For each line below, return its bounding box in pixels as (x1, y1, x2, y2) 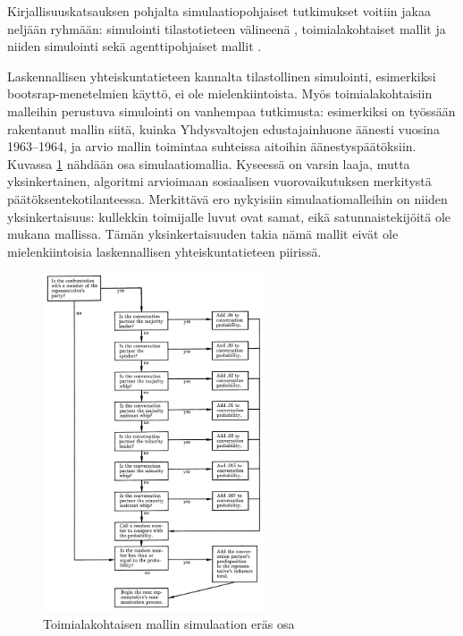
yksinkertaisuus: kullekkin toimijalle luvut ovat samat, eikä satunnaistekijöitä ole (7, 207, 450, 225)
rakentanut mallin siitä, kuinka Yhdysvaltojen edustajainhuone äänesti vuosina (7, 119, 440, 138)
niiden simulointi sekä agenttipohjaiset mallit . (7, 37, 262, 55)
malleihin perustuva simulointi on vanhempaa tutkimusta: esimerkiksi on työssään (7, 101, 456, 120)
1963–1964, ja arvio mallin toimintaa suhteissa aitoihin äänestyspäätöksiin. (7, 137, 417, 156)
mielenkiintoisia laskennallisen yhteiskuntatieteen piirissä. (7, 242, 322, 260)
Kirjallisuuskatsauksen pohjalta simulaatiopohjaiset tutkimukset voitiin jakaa (7, 2, 431, 20)
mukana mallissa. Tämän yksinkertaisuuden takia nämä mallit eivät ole (7, 225, 399, 243)
